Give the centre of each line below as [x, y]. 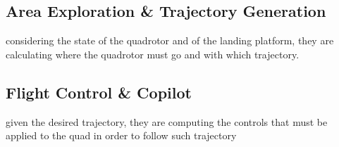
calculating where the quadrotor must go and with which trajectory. [153, 54]
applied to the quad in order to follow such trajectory [121, 135]
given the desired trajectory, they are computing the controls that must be [167, 121]
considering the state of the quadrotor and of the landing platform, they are [170, 40]
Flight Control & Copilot [99, 92]
